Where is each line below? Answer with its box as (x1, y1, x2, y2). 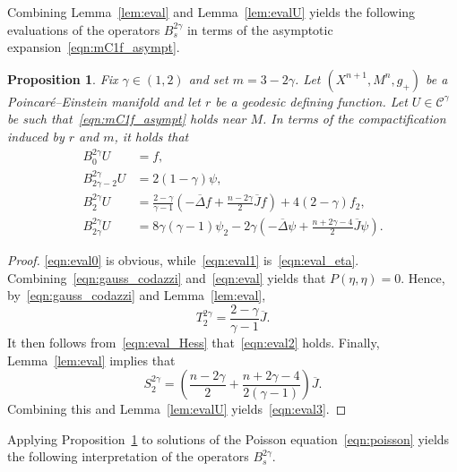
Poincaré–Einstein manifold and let (7, 91, 201, 110)
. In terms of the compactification (263, 109, 446, 128)
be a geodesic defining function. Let (215, 91, 408, 110)
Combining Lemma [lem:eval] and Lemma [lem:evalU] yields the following (7, 3, 416, 21)
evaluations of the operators (7, 20, 160, 39)
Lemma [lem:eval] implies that (7, 350, 176, 369)
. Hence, (401, 268, 445, 287)
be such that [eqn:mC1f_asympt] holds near (7, 109, 246, 128)
